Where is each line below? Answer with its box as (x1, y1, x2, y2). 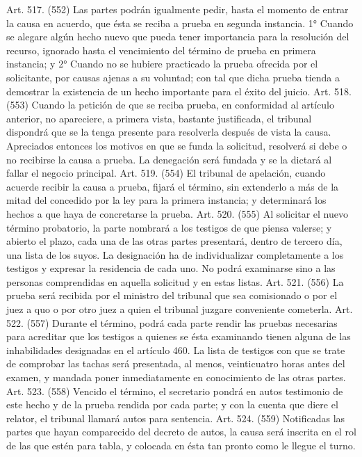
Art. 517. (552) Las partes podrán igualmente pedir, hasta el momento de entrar (6, 2, 349, 16)
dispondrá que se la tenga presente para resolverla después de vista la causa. (6, 125, 331, 139)
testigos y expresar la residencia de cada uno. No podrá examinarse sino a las (6, 261, 336, 275)
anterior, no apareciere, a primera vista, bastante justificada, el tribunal (6, 111, 312, 125)
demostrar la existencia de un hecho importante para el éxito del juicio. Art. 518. (6, 83, 352, 98)
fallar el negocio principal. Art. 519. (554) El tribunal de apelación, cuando (6, 166, 326, 180)
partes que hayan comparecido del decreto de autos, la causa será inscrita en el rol (6, 424, 356, 439)
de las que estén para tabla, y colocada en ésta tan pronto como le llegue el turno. (6, 438, 356, 452)
